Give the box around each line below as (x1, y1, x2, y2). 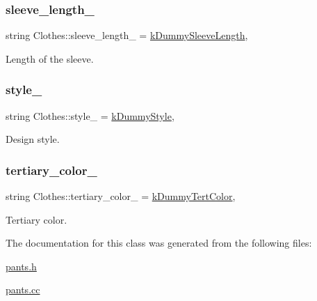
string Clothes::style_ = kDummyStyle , (6, 108, 174, 123)
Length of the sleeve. (6, 51, 94, 65)
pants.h (6, 258, 37, 273)
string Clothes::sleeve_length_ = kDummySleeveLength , (6, 28, 248, 43)
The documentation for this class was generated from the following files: (6, 236, 312, 250)
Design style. (6, 132, 60, 146)
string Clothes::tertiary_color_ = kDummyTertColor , (6, 189, 236, 203)
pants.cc (6, 282, 40, 297)
